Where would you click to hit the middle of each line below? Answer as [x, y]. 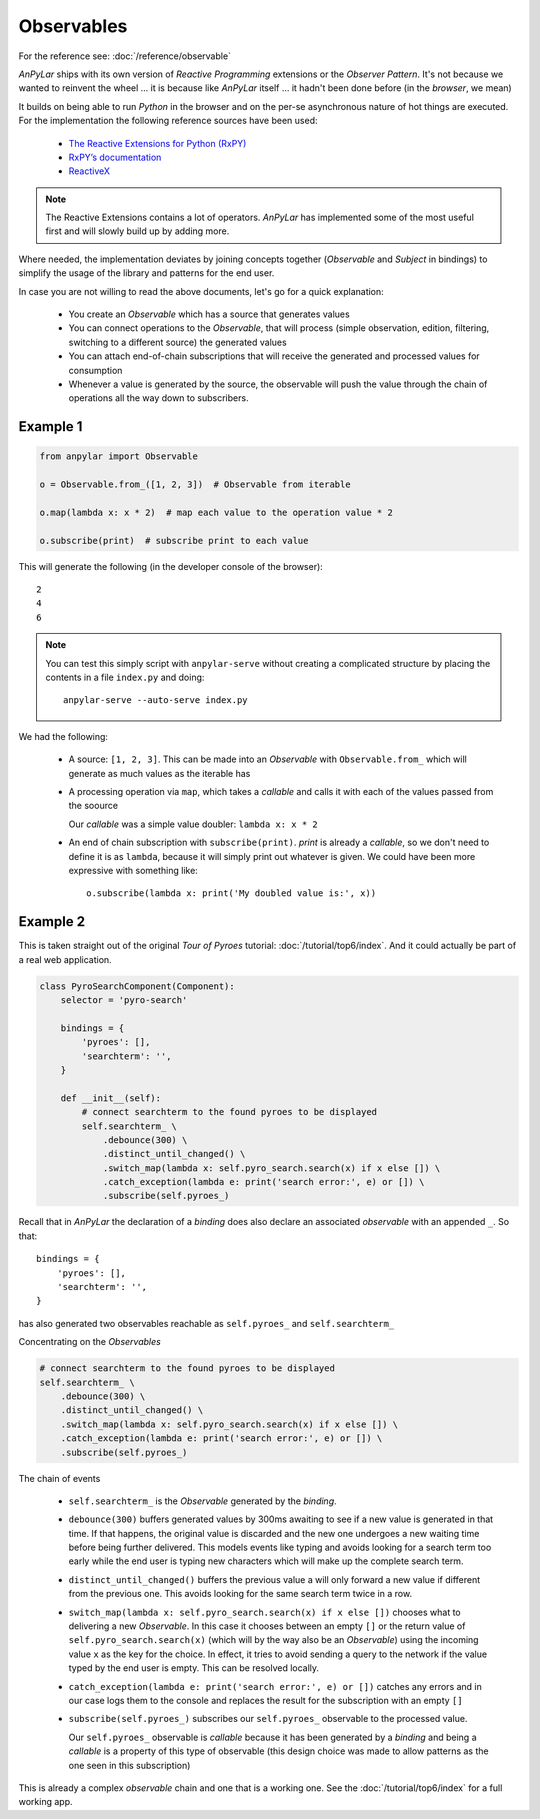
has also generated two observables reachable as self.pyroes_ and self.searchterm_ [206, 1323]
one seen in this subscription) [129, 1765]
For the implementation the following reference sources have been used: [168, 121]
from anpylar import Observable [119, 456]
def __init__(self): [111, 1098]
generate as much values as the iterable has [159, 773]
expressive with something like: [133, 870]
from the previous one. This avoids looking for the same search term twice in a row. [240, 1594]
